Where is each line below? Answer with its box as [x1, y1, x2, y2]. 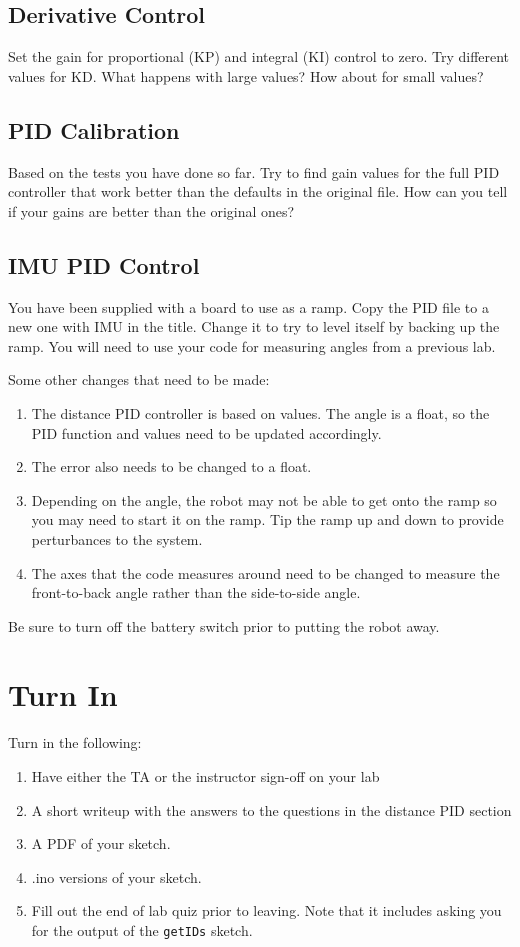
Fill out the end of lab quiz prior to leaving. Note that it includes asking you [31, 900, 502, 921]
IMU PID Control [8, 249, 200, 280]
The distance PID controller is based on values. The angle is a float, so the [31, 402, 490, 423]
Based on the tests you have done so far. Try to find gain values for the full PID [8, 161, 500, 182]
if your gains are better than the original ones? [8, 200, 295, 221]
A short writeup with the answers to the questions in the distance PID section [31, 799, 512, 820]
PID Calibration [8, 114, 180, 145]
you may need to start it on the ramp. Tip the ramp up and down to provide [31, 509, 504, 530]
